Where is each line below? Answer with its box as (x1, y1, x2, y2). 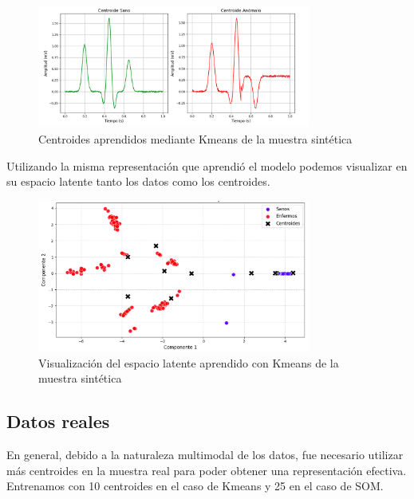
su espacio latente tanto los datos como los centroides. (6, 173, 270, 190)
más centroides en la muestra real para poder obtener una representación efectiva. (6, 462, 407, 478)
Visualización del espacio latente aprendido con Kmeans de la (38, 354, 339, 371)
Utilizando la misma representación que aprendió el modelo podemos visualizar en (6, 157, 408, 174)
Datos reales (6, 409, 110, 434)
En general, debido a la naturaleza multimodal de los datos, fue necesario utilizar (6, 446, 404, 463)
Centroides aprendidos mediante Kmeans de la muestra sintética (38, 130, 353, 147)
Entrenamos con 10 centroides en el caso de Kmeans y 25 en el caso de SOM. (6, 477, 384, 494)
